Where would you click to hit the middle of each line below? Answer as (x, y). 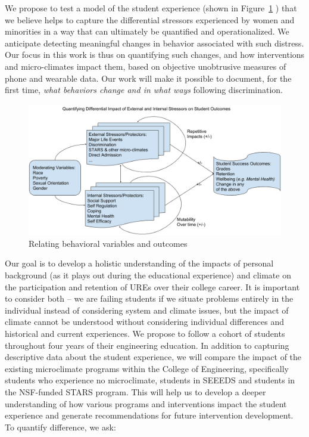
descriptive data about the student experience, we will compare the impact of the (153, 357)
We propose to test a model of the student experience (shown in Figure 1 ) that (151, 8)
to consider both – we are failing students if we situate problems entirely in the (149, 298)
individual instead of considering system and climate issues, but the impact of (147, 310)
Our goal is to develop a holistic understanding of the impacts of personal (139, 263)
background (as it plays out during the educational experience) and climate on (148, 275)
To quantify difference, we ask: (60, 427)
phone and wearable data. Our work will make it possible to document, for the (148, 78)
